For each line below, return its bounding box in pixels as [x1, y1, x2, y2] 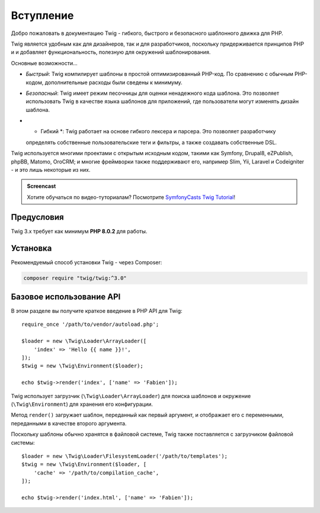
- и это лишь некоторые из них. [11, 166, 91, 174]
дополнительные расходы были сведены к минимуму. [44, 79, 183, 86]
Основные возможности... [11, 59, 78, 66]
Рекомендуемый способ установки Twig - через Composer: [11, 258, 162, 266]
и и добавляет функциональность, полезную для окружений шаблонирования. [11, 49, 211, 56]
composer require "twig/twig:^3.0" [23, 274, 127, 281]
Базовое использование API [11, 292, 121, 302]
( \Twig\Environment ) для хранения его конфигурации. [11, 400, 153, 408]
